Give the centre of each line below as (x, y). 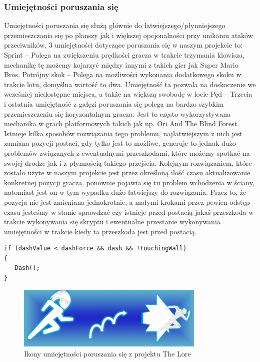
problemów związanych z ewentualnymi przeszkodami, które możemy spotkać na (127, 152)
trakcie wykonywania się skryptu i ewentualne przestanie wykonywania (112, 222)
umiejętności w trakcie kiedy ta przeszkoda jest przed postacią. (100, 231)
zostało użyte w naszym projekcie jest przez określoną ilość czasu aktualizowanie (127, 172)
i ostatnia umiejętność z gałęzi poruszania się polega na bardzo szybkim (114, 103)
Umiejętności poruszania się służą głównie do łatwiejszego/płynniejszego (115, 25)
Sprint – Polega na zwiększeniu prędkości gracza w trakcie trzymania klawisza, (124, 55)
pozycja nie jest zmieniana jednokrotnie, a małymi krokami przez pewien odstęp (127, 202)
